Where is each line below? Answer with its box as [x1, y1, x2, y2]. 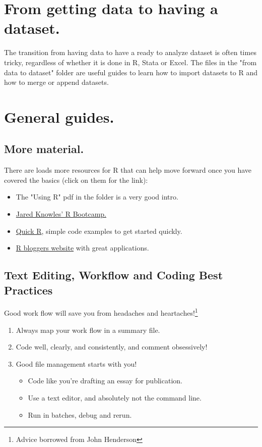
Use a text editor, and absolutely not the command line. [28, 392, 202, 403]
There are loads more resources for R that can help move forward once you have [4, 165, 252, 175]
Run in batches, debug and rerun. [28, 409, 132, 420]
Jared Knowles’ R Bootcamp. [16, 209, 106, 219]
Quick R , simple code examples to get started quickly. [16, 225, 182, 236]
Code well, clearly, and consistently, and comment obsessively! [16, 341, 208, 352]
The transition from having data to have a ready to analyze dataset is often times [4, 47, 256, 58]
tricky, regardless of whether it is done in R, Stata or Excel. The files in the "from [4, 57, 257, 67]
